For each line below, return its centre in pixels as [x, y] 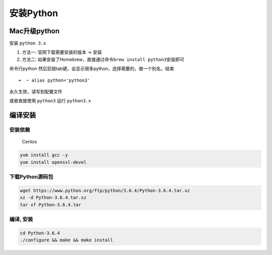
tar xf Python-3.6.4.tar [51, 205]
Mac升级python [35, 31]
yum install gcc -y [44, 155]
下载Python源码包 [31, 177]
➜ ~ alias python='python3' [54, 80]
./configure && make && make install [66, 240]
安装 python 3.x [28, 43]
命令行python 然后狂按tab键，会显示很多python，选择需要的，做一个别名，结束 [92, 69]
